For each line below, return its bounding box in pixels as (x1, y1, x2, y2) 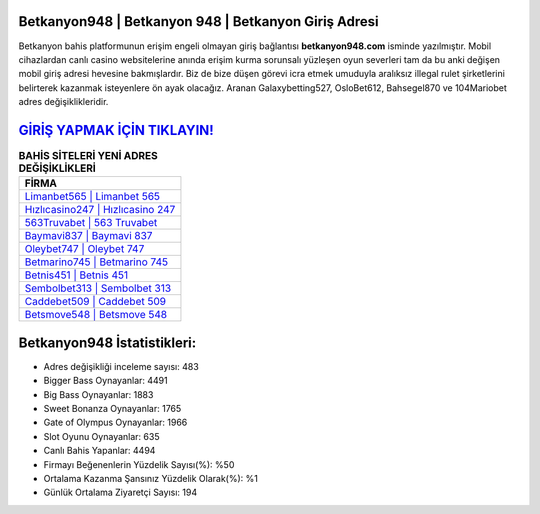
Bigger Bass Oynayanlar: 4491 (43, 375, 169, 387)
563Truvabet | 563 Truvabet (24, 216, 158, 230)
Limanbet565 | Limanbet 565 (24, 190, 160, 204)
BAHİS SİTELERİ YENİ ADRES (18, 149, 159, 163)
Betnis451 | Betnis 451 (24, 268, 129, 282)
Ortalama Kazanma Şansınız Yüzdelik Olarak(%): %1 (43, 473, 259, 484)
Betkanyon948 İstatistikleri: (18, 334, 197, 351)
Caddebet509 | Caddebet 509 (24, 295, 167, 309)
